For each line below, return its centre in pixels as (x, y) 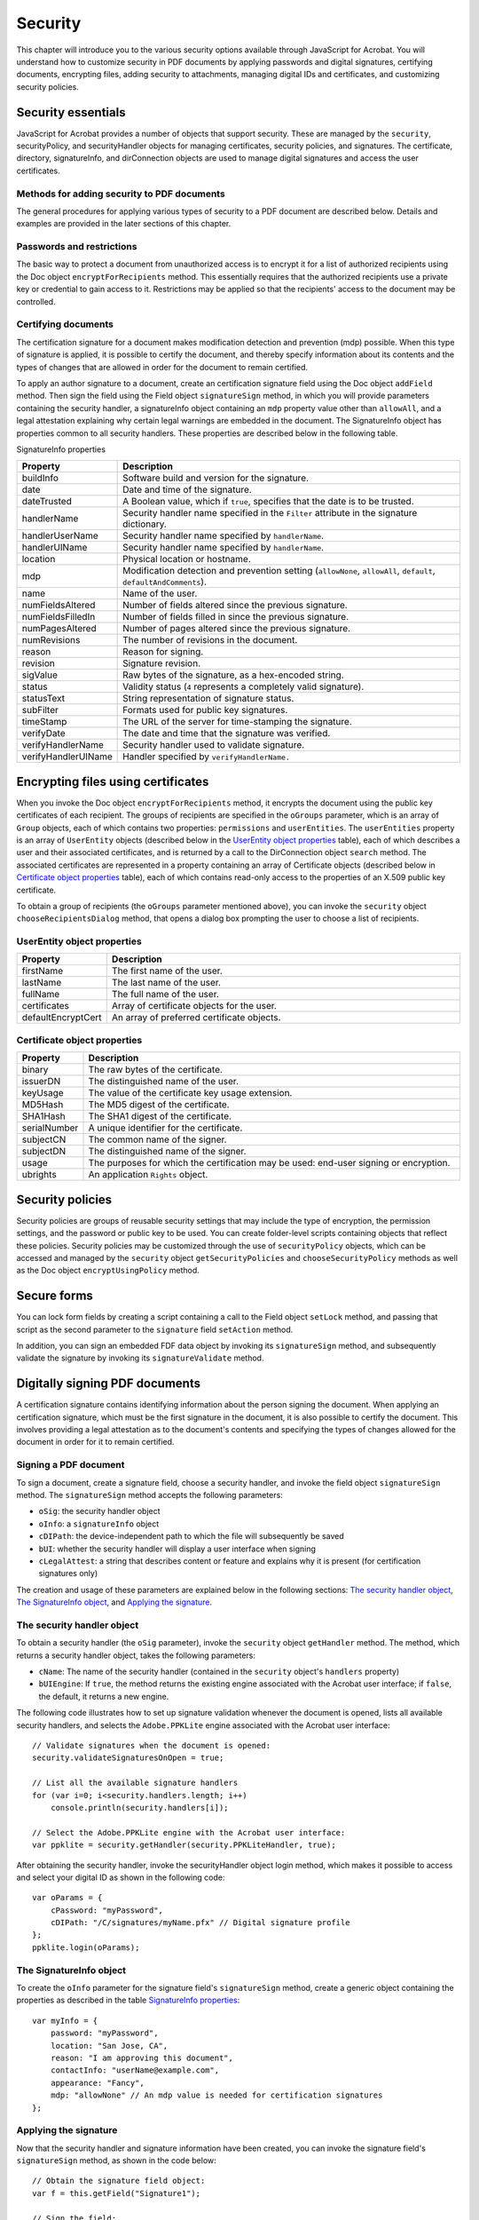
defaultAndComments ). (165, 582)
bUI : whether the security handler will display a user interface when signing (177, 1549)
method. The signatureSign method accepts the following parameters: (149, 1495)
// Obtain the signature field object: (119, 2181)
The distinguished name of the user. (164, 1082)
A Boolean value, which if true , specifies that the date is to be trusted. (268, 502)
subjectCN (44, 1139)
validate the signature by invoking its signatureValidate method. (140, 1358)
